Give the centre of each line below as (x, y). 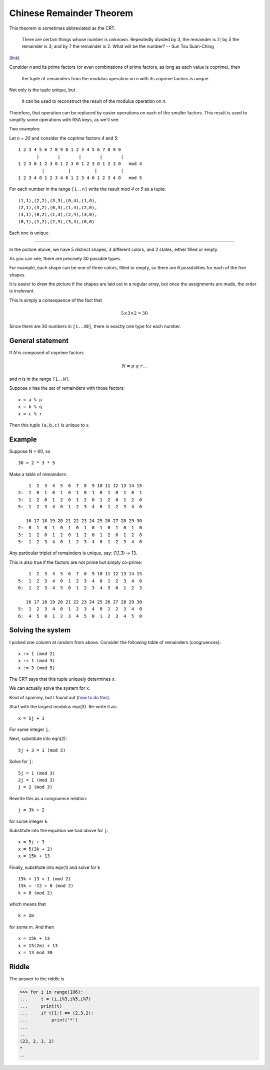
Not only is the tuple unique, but (42, 90)
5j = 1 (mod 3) (37, 773)
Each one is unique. (29, 233)
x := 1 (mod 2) (37, 654)
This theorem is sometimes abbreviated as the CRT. (62, 28)
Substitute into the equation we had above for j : (59, 830)
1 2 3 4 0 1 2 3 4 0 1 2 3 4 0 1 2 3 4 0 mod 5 (80, 178)
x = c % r (30, 414)
